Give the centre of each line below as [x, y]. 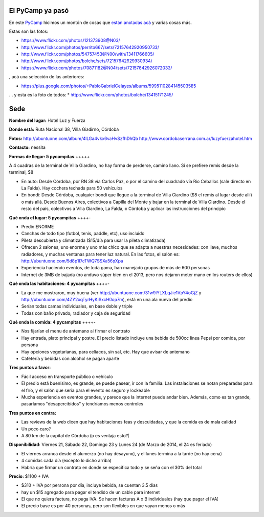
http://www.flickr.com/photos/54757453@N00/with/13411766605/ [88, 54]
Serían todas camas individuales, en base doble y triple [77, 306]
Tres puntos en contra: [33, 413]
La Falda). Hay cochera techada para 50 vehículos [72, 188]
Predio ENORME [38, 227]
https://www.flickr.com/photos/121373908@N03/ [71, 40]
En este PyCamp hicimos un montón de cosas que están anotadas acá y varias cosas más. [100, 23]
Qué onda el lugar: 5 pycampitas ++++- [50, 217]
